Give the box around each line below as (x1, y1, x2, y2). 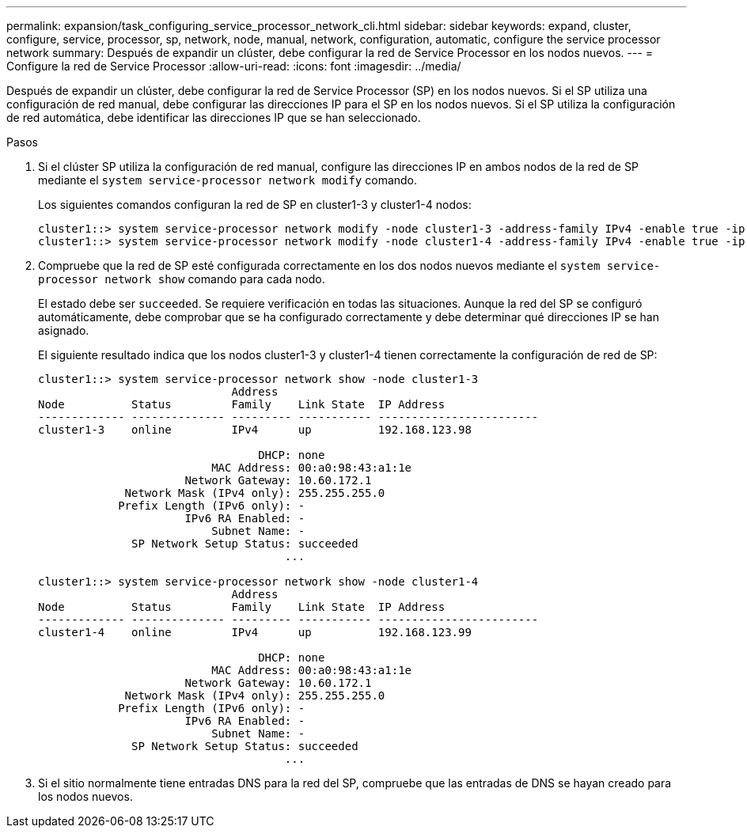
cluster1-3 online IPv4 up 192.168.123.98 (38, 423, 472, 436)
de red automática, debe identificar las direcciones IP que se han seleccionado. (6, 111, 421, 124)
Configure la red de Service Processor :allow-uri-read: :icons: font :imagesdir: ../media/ (6, 59, 461, 73)
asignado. (38, 324, 89, 337)
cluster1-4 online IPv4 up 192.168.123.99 (38, 626, 472, 639)
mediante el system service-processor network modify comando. (38, 173, 418, 187)
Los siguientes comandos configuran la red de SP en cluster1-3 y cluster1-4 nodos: (38, 198, 472, 211)
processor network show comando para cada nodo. (38, 272, 325, 286)
